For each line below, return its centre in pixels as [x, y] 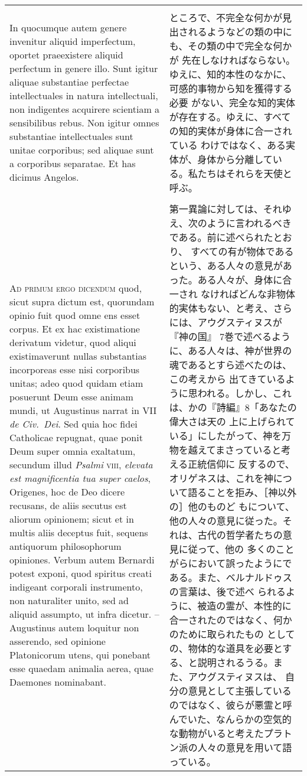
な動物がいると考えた [216, 733]
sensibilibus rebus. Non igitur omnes [84, 123]
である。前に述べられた [221, 237]
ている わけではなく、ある [227, 145]
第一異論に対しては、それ [226, 209]
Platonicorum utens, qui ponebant [80, 655]
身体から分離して [235, 159]
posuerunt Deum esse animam [71, 397]
